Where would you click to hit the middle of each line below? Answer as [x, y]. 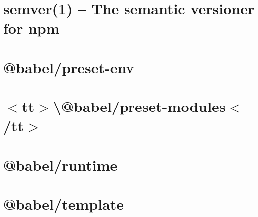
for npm [32, 28]
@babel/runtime [61, 164]
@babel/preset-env [69, 67]
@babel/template [64, 204]
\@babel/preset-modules [139, 106]
